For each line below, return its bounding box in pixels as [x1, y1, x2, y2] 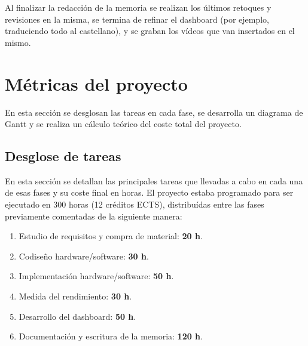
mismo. [5, 36, 31, 48]
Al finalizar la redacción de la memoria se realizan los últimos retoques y [5, 1, 272, 13]
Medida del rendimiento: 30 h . [19, 290, 132, 302]
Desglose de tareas [5, 147, 121, 165]
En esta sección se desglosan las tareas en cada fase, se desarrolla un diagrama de [5, 106, 303, 118]
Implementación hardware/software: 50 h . [19, 270, 174, 282]
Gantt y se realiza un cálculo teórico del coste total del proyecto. [5, 118, 242, 130]
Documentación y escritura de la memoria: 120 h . [19, 330, 203, 342]
